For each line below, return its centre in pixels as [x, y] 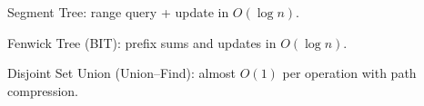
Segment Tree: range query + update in [118, 12]
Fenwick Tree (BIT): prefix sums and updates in [142, 42]
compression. [43, 90]
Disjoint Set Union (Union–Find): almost [122, 73]
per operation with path [349, 73]
